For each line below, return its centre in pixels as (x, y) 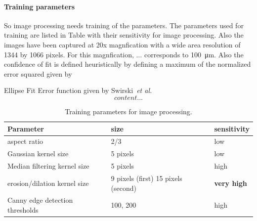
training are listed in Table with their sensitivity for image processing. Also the (124, 35)
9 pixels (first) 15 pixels (147, 178)
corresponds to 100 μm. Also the (194, 54)
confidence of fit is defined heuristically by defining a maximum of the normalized (128, 64)
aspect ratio (25, 141)
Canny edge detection (40, 200)
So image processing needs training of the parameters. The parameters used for (124, 25)
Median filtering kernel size (48, 166)
